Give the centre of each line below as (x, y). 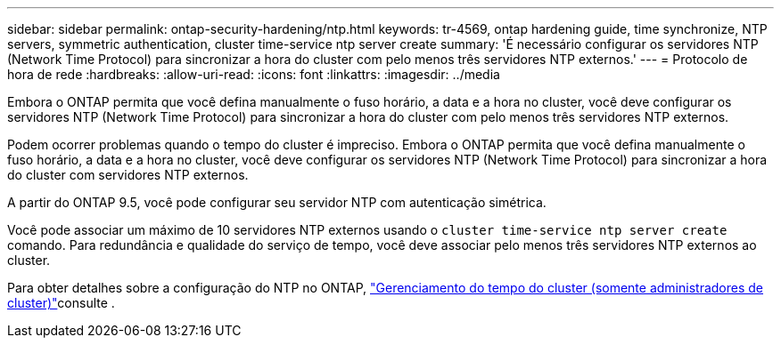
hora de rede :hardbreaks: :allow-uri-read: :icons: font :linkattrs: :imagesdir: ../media (254, 74)
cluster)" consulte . (61, 303)
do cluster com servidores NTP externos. (128, 175)
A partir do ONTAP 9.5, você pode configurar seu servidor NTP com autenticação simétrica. (277, 202)
